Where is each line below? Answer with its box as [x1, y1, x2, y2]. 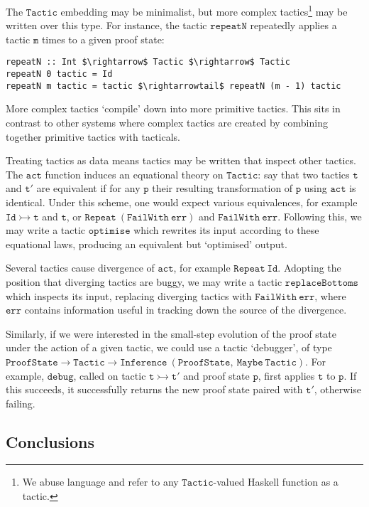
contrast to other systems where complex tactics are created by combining [6, 115, 328, 129]
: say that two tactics [258, 166, 350, 181]
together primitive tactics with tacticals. [6, 129, 180, 144]
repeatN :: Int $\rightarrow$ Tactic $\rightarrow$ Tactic [6, 57, 290, 68]
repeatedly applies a [250, 18, 337, 33]
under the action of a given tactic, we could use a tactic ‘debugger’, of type [6, 340, 332, 355]
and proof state [183, 368, 250, 383]
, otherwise [314, 382, 362, 397]
